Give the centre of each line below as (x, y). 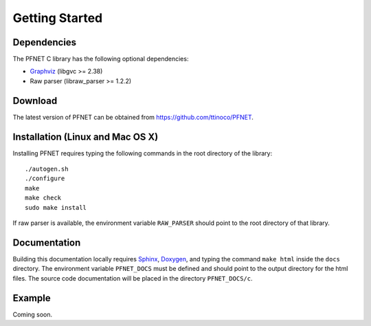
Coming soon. (33, 314)
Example (32, 298)
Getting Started (58, 18)
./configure (45, 178)
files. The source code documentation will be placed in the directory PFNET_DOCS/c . (133, 278)
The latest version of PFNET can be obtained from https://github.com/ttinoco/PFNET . (133, 117)
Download (35, 101)
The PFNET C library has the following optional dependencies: (101, 59)
